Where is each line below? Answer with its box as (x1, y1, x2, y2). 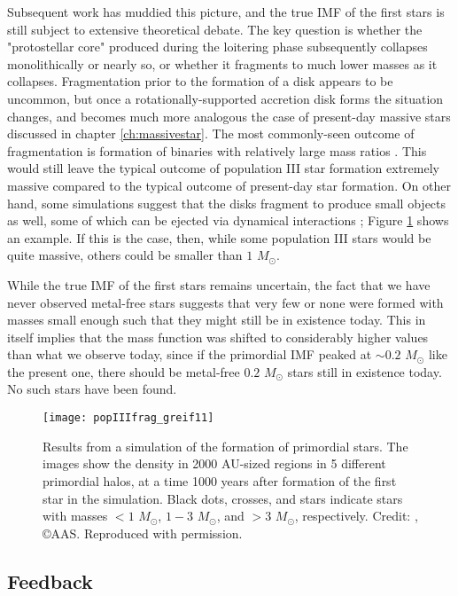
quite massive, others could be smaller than (7, 246, 243, 264)
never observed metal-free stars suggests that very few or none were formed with (7, 293, 444, 311)
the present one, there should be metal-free (7, 362, 240, 380)
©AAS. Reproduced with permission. (43, 523, 243, 542)
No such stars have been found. (7, 380, 177, 398)
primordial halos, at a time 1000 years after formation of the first (43, 471, 397, 490)
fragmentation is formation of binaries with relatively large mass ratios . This (7, 141, 427, 160)
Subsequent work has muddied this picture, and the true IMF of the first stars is (7, 3, 445, 20)
